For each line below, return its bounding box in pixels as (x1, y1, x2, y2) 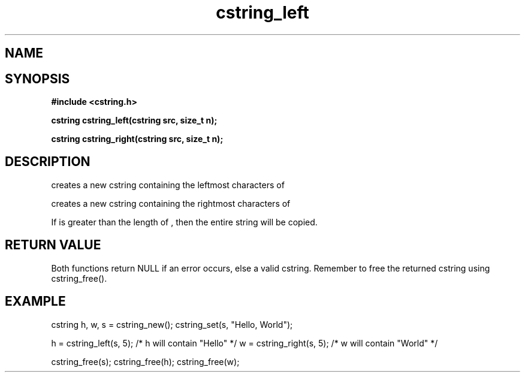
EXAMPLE (5, 294, 66, 309)
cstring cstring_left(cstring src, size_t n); (51, 115, 218, 126)
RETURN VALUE (5, 237, 101, 253)
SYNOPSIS (5, 71, 70, 86)
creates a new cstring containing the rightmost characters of (51, 198, 291, 209)
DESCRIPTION (5, 154, 90, 170)
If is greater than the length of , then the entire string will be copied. (51, 216, 318, 227)
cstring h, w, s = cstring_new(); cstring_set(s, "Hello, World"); (51, 319, 293, 330)
